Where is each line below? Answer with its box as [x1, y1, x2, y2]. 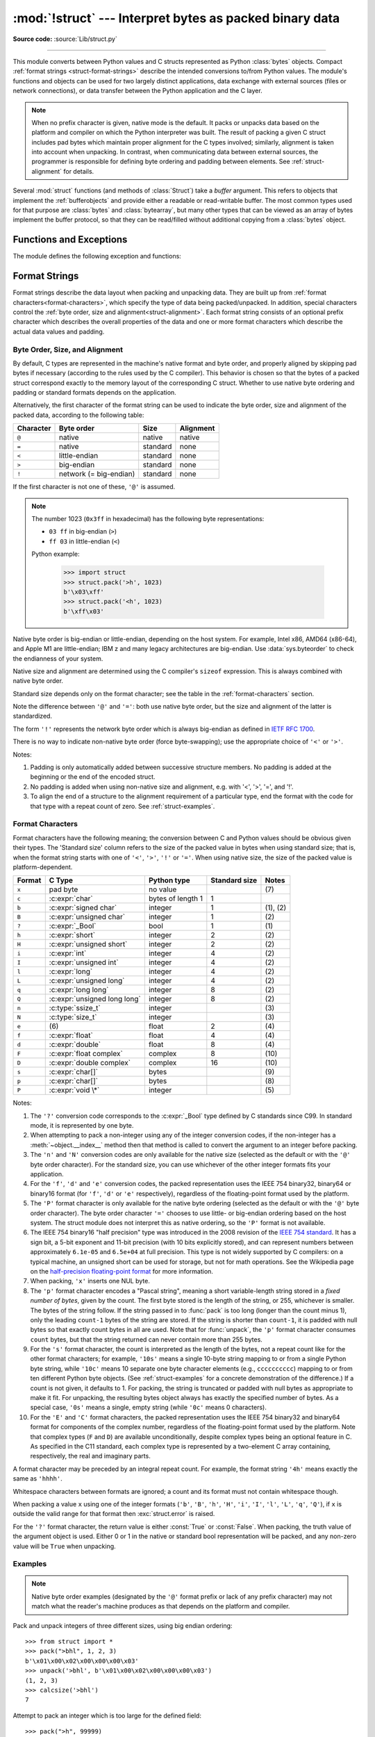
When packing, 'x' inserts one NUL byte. [30, 1277, 151, 1285]
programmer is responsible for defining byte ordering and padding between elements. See [31, 157, 291, 166]
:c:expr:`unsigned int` [49, 957, 119, 967]
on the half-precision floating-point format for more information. [30, 1267, 213, 1275]
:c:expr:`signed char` [49, 903, 117, 913]
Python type [148, 875, 190, 885]
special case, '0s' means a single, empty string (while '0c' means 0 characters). [30, 1403, 267, 1412]
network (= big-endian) [59, 469, 135, 479]
